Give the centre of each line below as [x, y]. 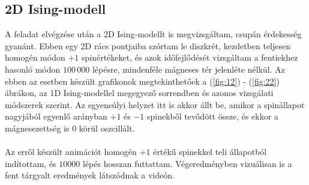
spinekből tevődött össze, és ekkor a [213, 116]
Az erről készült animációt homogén [71, 152]
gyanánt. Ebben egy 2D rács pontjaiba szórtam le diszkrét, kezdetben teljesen [148, 45]
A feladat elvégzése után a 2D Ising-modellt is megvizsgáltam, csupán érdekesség [153, 34]
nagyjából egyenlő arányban [56, 116]
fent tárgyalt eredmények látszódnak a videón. [90, 175]
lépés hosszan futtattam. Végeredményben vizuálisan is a [187, 163]
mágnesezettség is [37, 128]
